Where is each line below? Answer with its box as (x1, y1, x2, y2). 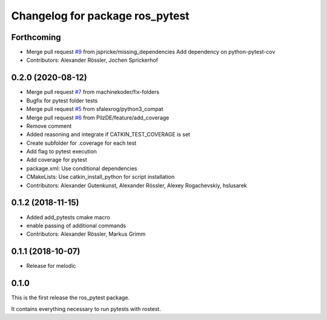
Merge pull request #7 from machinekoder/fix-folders (26, 88, 160, 96)
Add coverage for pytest (26, 156, 87, 164)
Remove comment (26, 122, 72, 130)
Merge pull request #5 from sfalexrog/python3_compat (26, 105, 163, 113)
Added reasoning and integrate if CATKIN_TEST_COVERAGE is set (26, 131, 191, 138)
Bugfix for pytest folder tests (26, 97, 98, 104)
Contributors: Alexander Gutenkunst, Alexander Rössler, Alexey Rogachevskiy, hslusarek (26, 182, 248, 189)
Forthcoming (11, 32, 61, 42)
